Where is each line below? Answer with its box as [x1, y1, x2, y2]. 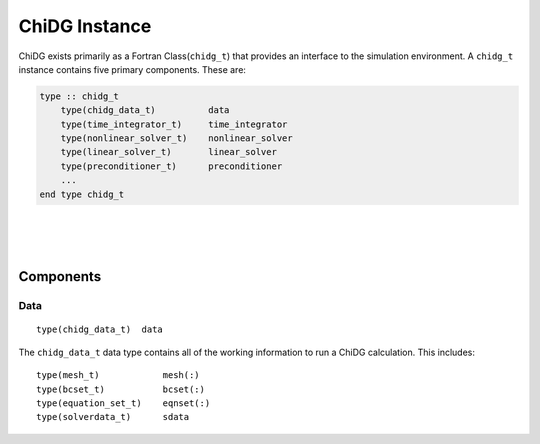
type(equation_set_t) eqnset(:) [36, 397, 211, 409]
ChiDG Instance [18, 15, 152, 37]
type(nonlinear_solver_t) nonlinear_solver [60, 133, 294, 144]
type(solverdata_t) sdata [36, 411, 190, 423]
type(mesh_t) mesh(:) [36, 370, 200, 381]
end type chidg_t [39, 188, 125, 200]
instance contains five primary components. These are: [18, 63, 247, 75]
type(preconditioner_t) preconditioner [60, 160, 283, 172]
